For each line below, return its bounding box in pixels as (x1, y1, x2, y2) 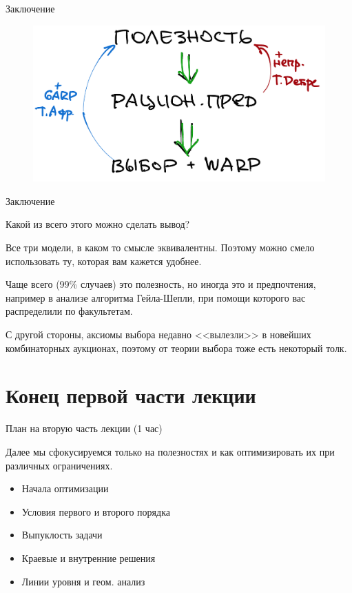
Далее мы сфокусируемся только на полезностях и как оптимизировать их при (6, 444, 335, 458)
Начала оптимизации (21, 481, 109, 496)
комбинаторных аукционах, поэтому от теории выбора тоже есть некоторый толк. (6, 340, 347, 355)
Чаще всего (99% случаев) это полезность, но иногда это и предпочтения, (6, 277, 316, 291)
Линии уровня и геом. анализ (21, 574, 145, 588)
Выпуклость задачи (21, 527, 103, 542)
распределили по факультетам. (6, 304, 133, 318)
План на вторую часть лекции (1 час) (6, 421, 163, 436)
